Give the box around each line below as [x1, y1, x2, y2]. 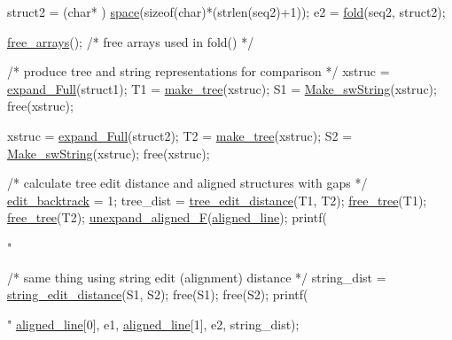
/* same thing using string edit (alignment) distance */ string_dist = [7, 267, 386, 286]
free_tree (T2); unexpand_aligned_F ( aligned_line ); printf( [7, 208, 327, 227]
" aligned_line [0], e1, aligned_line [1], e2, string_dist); [7, 314, 300, 333]
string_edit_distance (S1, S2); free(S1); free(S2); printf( [7, 285, 308, 304]
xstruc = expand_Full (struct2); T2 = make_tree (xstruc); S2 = [7, 126, 353, 144]
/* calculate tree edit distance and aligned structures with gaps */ [7, 174, 368, 192]
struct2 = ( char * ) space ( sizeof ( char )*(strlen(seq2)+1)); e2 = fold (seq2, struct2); [7, 3, 446, 20]
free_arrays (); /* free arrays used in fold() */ [7, 32, 254, 50]
